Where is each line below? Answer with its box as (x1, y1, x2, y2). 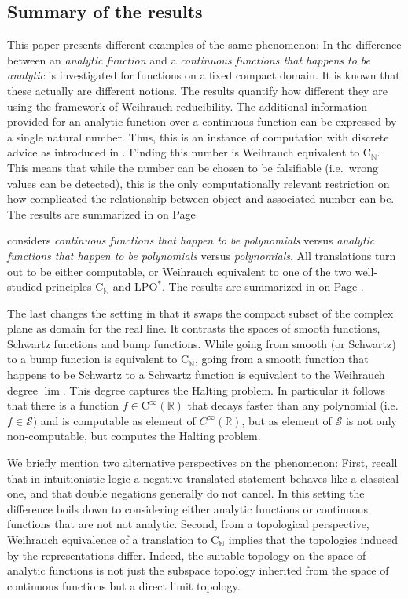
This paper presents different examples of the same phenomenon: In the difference (7, 36, 402, 53)
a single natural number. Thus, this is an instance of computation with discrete (7, 128, 389, 145)
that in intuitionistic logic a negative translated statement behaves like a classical (7, 469, 399, 486)
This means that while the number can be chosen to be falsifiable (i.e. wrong (7, 159, 379, 175)
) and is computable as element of (32, 412, 196, 428)
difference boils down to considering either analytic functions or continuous (7, 500, 368, 516)
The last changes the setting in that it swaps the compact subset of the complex (7, 304, 394, 321)
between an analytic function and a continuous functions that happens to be (7, 51, 370, 68)
